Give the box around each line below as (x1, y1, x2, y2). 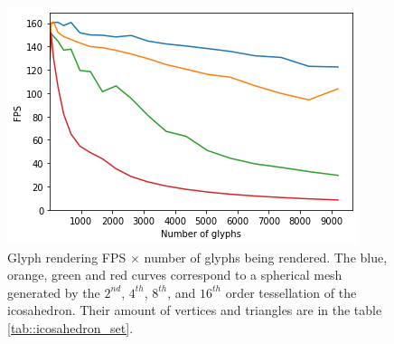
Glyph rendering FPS (7, 247, 127, 266)
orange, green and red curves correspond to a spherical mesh (7, 265, 342, 284)
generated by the (7, 282, 100, 301)
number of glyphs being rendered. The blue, (144, 247, 388, 266)
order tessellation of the (225, 282, 357, 301)
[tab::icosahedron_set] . (7, 318, 134, 337)
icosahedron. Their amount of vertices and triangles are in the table (7, 301, 382, 320)
